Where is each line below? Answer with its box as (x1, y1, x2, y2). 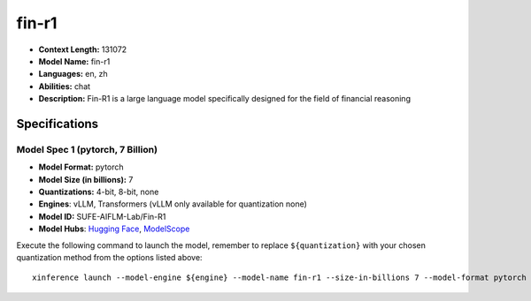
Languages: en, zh (38, 69, 108, 79)
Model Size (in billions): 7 (38, 174, 134, 184)
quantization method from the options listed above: (16, 252, 203, 262)
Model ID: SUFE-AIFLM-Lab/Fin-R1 (38, 211, 166, 222)
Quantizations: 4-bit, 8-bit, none (38, 186, 159, 198)
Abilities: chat (38, 80, 91, 92)
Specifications (16, 116, 99, 132)
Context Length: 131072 (38, 44, 127, 55)
